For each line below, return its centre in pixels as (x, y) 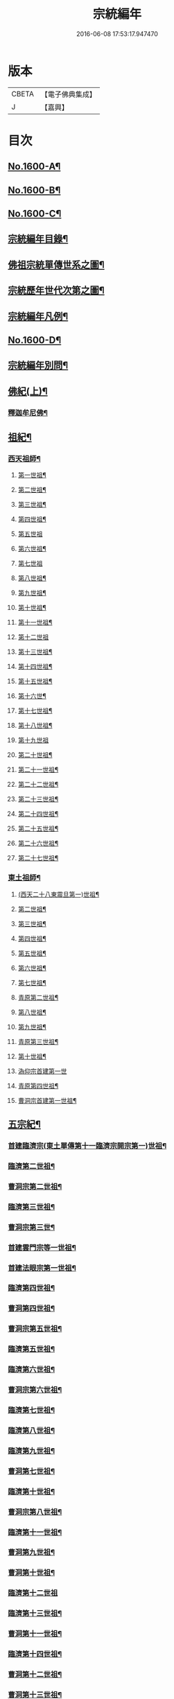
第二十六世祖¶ (38, 844)
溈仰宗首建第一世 (42, 1071)
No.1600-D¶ (35, 340)
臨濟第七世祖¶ (31, 1410)
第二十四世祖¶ (38, 814)
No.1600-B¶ (34, 190)
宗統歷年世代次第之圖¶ (56, 291)
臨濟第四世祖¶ (31, 1288)
